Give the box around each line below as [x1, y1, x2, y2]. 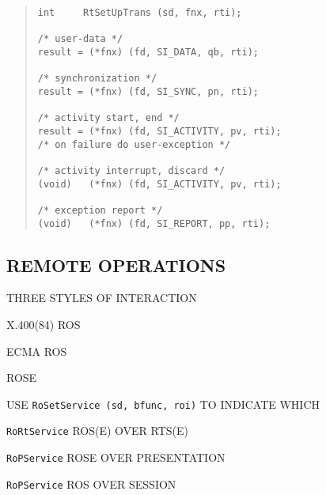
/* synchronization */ [37, 73, 157, 85]
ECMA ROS [6, 342, 67, 359]
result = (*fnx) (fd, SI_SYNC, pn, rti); [37, 85, 259, 97]
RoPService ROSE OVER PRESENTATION [6, 449, 226, 466]
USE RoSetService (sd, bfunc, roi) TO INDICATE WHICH [6, 395, 320, 412]
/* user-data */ [37, 33, 123, 45]
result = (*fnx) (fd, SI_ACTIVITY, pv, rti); [37, 125, 282, 137]
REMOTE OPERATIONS [6, 252, 226, 277]
